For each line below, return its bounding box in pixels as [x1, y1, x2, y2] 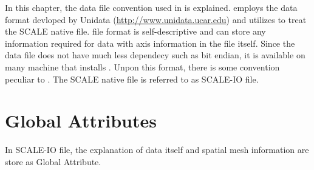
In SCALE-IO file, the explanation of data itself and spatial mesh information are [5, 143, 309, 156]
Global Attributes [5, 108, 157, 133]
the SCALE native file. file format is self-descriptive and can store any [5, 25, 266, 38]
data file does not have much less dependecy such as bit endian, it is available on [5, 49, 305, 61]
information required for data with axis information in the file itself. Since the [5, 36, 295, 49]
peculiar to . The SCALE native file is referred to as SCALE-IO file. [5, 72, 259, 85]
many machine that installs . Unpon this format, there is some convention [5, 60, 280, 73]
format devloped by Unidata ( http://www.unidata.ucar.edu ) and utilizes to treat [5, 13, 307, 25]
